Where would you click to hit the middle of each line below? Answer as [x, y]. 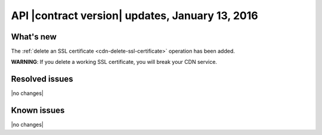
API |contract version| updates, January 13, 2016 [135, 16]
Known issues [38, 111]
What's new [34, 37]
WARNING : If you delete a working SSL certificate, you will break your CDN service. [114, 62]
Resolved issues [42, 79]
